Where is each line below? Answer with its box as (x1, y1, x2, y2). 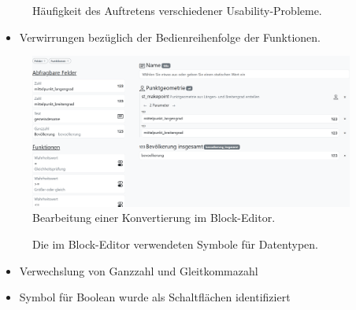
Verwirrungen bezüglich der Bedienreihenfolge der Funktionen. (19, 28, 321, 45)
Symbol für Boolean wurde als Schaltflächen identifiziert (19, 289, 291, 305)
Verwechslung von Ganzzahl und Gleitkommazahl (19, 262, 258, 279)
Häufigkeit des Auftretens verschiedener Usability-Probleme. (32, 2, 322, 18)
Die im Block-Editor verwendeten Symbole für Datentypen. (32, 235, 318, 252)
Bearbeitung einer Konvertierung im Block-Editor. (32, 209, 276, 226)
